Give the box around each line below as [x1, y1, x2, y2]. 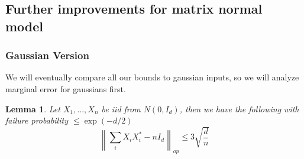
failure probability [5, 114, 68, 126]
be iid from [101, 102, 141, 115]
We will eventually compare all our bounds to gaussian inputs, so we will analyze [5, 71, 299, 83]
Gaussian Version [5, 48, 89, 63]
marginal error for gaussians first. [5, 82, 126, 95]
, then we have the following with [179, 102, 299, 115]
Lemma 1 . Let [5, 102, 60, 115]
